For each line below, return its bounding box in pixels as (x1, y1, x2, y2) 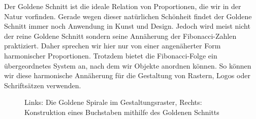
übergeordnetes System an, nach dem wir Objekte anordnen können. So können (4, 60, 251, 71)
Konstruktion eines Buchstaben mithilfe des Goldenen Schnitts (24, 106, 219, 117)
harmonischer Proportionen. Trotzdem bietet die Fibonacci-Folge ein (4, 50, 217, 61)
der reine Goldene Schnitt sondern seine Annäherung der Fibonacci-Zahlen (4, 30, 237, 41)
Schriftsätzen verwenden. (4, 80, 81, 90)
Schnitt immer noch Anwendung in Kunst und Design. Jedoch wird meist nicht (4, 21, 250, 31)
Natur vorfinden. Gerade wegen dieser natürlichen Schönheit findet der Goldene (4, 11, 252, 21)
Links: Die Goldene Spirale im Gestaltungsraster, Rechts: (24, 97, 202, 107)
